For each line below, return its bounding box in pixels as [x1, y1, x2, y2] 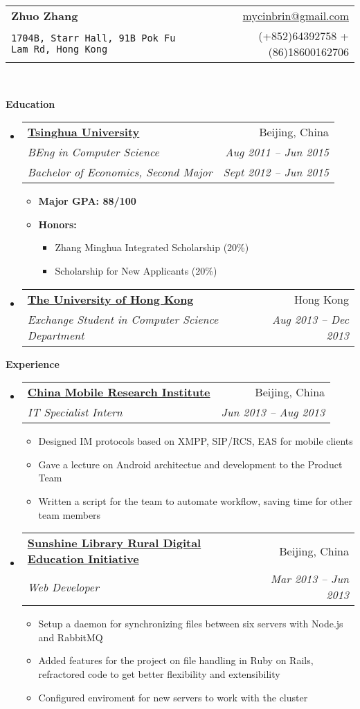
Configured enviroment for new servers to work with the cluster [38, 690, 308, 704]
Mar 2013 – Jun [270, 571, 349, 587]
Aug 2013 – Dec [271, 311, 349, 327]
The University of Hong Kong [27, 291, 194, 307]
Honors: [38, 217, 77, 231]
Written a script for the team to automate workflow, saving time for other [38, 493, 353, 508]
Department [27, 326, 84, 343]
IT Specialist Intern [27, 404, 123, 421]
